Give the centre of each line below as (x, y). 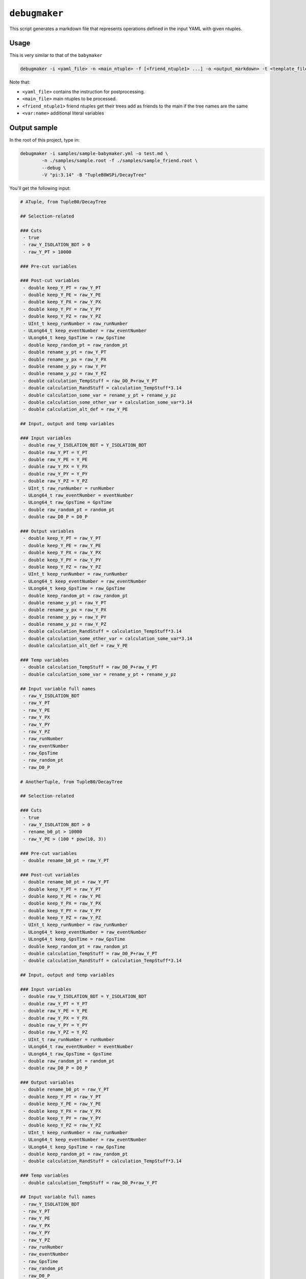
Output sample (34, 128)
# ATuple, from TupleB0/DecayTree (63, 202)
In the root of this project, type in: (45, 140)
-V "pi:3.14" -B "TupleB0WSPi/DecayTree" (94, 175)
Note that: (20, 82)
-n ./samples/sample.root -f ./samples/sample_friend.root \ (120, 161)
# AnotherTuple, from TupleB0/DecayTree (71, 782)
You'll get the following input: (40, 188)
